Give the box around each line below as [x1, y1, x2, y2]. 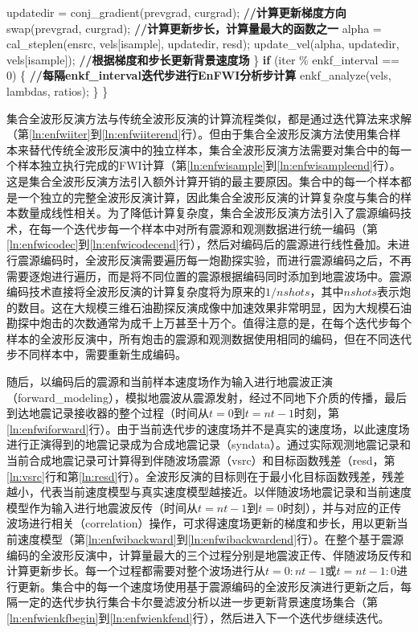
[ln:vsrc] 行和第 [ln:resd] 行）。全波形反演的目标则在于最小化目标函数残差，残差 [6, 467, 405, 484]
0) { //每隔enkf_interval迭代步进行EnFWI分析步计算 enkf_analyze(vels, [6, 67, 391, 84]
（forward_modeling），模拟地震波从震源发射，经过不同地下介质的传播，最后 [6, 388, 407, 405]
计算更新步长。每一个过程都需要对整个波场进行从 [6, 562, 265, 579]
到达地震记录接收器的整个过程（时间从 [6, 404, 209, 421]
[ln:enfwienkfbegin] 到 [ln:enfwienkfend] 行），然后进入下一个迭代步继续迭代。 [6, 609, 390, 626]
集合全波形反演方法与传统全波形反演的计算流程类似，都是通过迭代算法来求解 [6, 109, 412, 126]
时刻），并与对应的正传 [283, 499, 402, 515]
